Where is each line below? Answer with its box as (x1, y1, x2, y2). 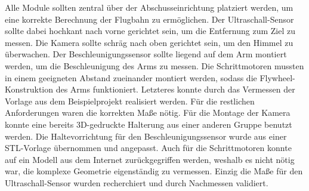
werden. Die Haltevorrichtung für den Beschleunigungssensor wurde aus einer (5, 130, 287, 142)
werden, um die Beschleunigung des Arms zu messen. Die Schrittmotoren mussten (5, 59, 304, 72)
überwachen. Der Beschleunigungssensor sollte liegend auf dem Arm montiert (5, 48, 287, 60)
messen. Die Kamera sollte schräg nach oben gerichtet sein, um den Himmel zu (5, 36, 293, 48)
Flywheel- (259, 71, 295, 84)
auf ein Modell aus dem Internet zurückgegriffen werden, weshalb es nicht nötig (5, 153, 295, 165)
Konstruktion (5, 83, 54, 95)
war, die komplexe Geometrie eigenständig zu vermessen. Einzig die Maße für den (5, 165, 303, 177)
